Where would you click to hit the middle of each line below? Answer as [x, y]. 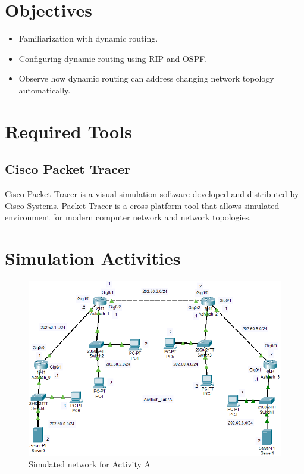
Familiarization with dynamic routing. [88, 38]
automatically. [45, 90]
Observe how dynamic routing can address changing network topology [146, 78]
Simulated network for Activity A [90, 464]
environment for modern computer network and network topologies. [128, 217]
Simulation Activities [93, 258]
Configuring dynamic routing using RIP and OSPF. [113, 58]
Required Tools [68, 131]
